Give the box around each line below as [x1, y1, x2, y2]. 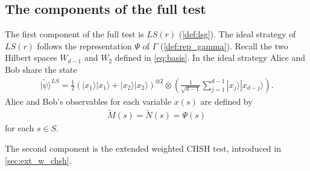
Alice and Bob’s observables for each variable [5, 95, 171, 107]
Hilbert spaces [5, 51, 57, 64]
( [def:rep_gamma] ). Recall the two [160, 39, 288, 52]
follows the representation [37, 39, 132, 52]
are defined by [200, 95, 253, 107]
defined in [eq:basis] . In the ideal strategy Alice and [115, 51, 306, 64]
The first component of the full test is [5, 28, 144, 40]
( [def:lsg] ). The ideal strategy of [179, 28, 296, 40]
